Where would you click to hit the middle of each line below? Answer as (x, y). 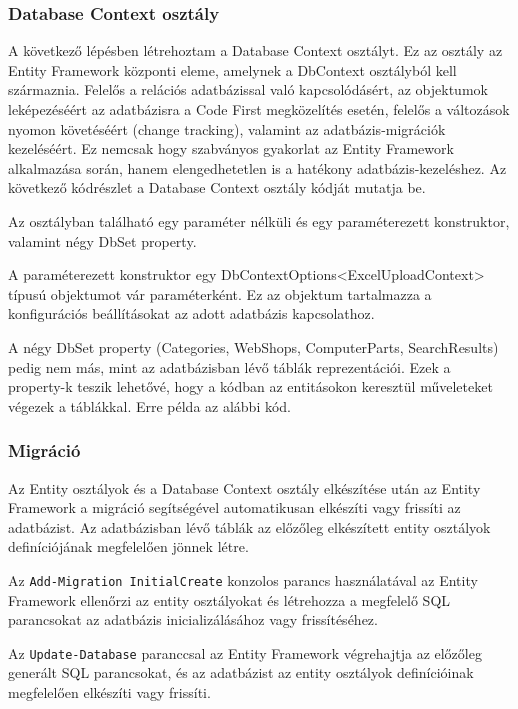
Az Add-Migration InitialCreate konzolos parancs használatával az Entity (243, 579)
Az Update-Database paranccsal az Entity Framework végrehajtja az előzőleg (245, 652)
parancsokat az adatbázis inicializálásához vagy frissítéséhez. (193, 619)
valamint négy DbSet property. (102, 240)
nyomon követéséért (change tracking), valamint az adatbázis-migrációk (227, 128)
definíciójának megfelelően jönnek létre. (128, 546)
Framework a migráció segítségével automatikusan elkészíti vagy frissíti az (234, 507)
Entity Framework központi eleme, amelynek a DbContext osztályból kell (232, 69)
